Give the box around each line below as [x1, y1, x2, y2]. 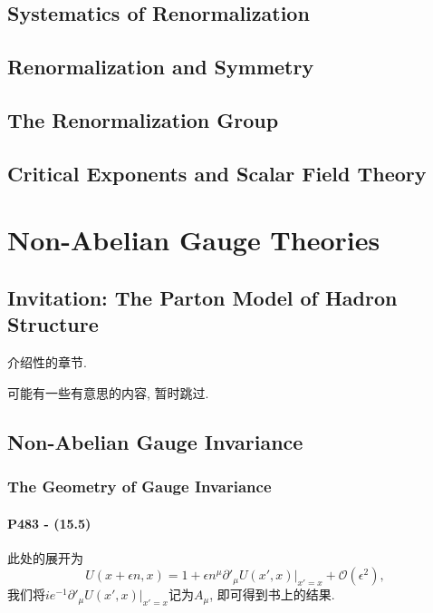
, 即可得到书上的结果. [209, 585, 335, 604]
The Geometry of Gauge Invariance [7, 474, 272, 497]
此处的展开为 [7, 548, 83, 567]
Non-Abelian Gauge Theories [7, 221, 380, 258]
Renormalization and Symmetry [7, 53, 314, 81]
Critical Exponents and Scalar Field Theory [7, 159, 427, 187]
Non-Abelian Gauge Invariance [7, 427, 303, 455]
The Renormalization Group [7, 105, 279, 133]
